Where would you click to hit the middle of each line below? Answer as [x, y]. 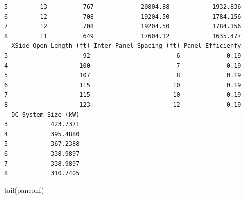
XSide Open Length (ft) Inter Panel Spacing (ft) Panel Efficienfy [126, 46]
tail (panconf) [24, 190]
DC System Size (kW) [45, 115]
